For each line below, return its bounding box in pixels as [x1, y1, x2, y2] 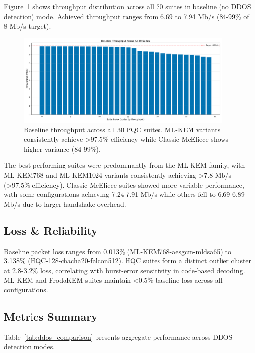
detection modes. [4, 341, 55, 352]
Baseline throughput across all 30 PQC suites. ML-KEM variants [24, 124, 221, 134]
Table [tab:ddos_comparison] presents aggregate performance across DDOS [4, 331, 233, 342]
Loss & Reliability [4, 223, 97, 238]
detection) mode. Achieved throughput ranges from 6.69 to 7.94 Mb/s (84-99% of [4, 11, 249, 21]
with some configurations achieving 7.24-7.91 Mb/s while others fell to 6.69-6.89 [4, 189, 245, 199]
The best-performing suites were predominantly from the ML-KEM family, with [4, 160, 245, 170]
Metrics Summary [4, 308, 97, 323]
